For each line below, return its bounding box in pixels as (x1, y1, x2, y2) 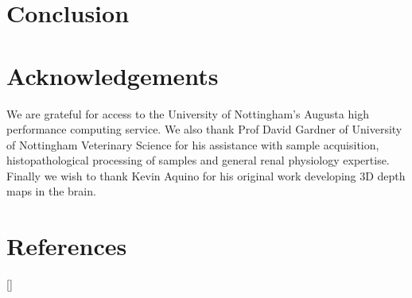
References (6, 230, 127, 262)
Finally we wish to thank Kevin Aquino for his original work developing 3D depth (6, 167, 406, 184)
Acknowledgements (6, 59, 219, 91)
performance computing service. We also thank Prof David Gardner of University (6, 121, 402, 137)
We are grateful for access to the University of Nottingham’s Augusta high (6, 105, 369, 122)
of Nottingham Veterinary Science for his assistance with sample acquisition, (6, 136, 379, 153)
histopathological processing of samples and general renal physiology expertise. (6, 152, 390, 168)
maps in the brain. (6, 183, 96, 199)
